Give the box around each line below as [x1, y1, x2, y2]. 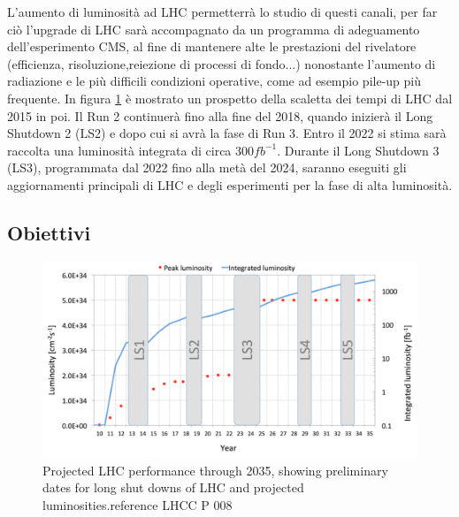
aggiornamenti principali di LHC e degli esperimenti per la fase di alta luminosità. [7, 175, 453, 194]
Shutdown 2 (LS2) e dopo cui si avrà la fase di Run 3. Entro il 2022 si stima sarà [7, 124, 447, 142]
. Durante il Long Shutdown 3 [277, 141, 440, 159]
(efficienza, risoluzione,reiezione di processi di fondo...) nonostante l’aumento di [7, 54, 436, 72]
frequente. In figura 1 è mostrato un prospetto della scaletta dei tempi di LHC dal [7, 88, 453, 107]
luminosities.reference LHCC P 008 [42, 495, 233, 513]
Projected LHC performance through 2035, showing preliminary [42, 460, 388, 479]
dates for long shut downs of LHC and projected [42, 478, 304, 497]
